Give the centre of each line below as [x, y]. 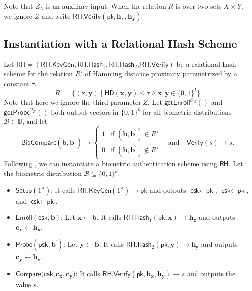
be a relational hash [206, 64]
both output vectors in [85, 111]
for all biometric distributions [187, 111]
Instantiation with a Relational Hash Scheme [121, 43]
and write [56, 15]
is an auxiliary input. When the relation [106, 6]
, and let [35, 121]
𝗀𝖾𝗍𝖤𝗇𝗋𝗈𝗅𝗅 [177, 103]
